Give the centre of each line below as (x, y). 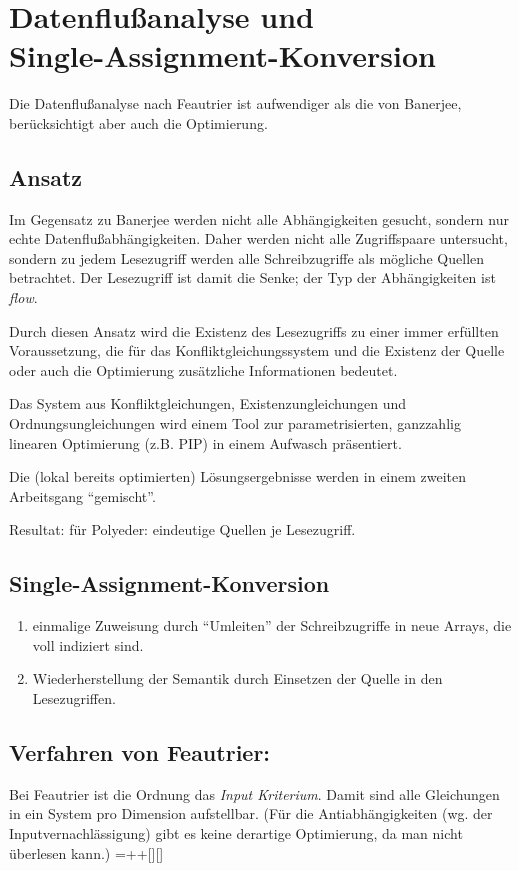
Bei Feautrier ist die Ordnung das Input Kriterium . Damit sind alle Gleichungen (254, 793)
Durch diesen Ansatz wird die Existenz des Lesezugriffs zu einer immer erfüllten (254, 330)
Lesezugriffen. (74, 698)
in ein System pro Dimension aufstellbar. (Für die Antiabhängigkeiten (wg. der (251, 813)
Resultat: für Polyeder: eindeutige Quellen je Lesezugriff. (182, 529)
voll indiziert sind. (88, 644)
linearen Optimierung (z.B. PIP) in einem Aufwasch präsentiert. (205, 442)
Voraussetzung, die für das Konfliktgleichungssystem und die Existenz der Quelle (257, 350)
